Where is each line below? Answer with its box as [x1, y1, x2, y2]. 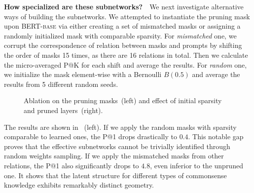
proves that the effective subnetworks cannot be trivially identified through [4, 141, 230, 151]
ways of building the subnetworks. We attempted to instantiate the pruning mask [4, 11, 250, 21]
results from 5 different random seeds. [4, 78, 118, 89]
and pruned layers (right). [24, 105, 103, 115]
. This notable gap [188, 131, 244, 142]
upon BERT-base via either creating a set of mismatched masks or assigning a [4, 21, 241, 31]
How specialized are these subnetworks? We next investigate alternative [4, 1, 244, 11]
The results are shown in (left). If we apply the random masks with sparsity [4, 121, 237, 132]
